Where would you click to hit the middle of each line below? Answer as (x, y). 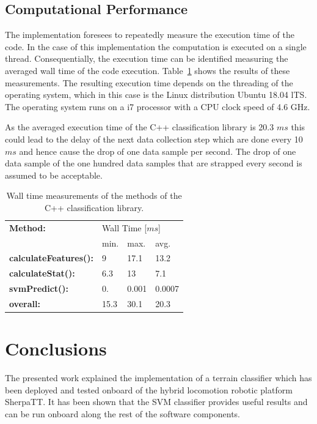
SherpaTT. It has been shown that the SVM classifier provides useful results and (156, 402)
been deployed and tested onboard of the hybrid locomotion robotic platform (149, 389)
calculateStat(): (42, 273)
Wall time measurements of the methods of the (94, 195)
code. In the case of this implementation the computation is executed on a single (156, 46)
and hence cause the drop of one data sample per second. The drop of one (158, 151)
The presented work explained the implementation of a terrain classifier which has (158, 378)
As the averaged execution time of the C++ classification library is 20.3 (140, 127)
